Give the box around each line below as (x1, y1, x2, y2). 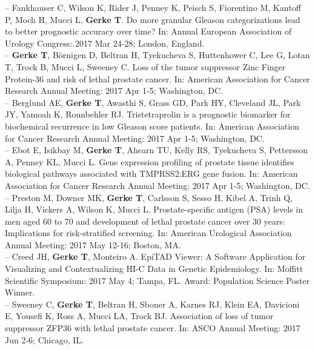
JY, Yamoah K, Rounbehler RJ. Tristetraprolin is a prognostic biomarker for (5, 108, 291, 121)
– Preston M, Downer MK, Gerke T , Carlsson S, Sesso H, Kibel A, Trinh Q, (5, 191, 293, 203)
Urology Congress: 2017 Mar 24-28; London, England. (5, 36, 205, 49)
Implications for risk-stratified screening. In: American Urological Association (5, 226, 292, 239)
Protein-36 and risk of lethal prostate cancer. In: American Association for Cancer (5, 72, 310, 85)
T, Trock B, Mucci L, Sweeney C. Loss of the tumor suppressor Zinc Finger (5, 60, 286, 73)
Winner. (5, 286, 35, 299)
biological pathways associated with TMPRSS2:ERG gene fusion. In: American (5, 167, 298, 180)
